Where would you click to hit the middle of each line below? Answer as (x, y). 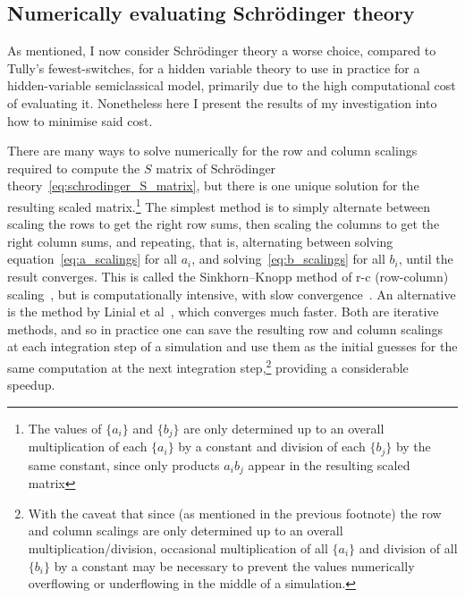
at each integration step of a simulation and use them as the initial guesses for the (232, 346)
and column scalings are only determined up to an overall (186, 531)
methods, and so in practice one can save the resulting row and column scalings (225, 328)
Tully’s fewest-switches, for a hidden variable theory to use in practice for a (214, 67)
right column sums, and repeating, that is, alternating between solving (200, 241)
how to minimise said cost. (80, 120)
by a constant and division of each (272, 446)
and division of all (408, 547)
